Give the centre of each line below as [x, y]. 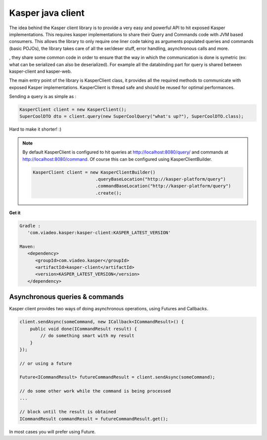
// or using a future [46, 363]
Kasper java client [47, 13]
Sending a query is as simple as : [43, 97]
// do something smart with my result [87, 336]
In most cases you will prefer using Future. [52, 432]
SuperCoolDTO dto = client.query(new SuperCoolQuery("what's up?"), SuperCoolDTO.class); [132, 117]
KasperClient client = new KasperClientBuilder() [94, 172]
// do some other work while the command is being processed [95, 391]
